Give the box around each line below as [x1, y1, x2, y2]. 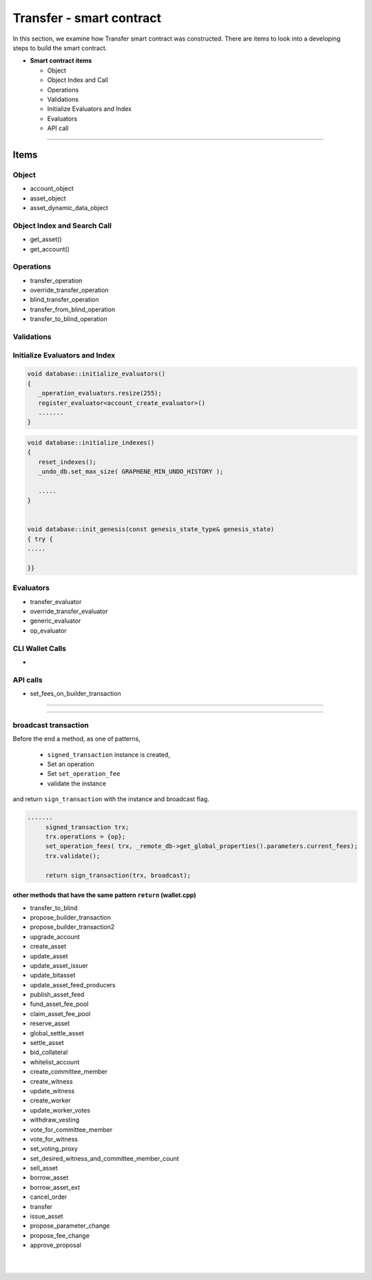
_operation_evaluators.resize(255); [38, 389, 162, 398]
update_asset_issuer [30, 961, 89, 969]
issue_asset [30, 1212, 63, 1221]
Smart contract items [30, 56, 92, 65]
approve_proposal [30, 1241, 82, 1250]
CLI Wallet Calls [12, 643, 67, 653]
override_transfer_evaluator [30, 607, 108, 616]
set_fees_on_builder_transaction [30, 690, 121, 698]
